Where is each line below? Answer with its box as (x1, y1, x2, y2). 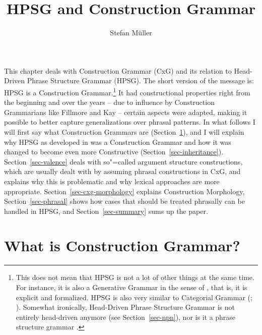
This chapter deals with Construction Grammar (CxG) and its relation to (4, 65, 232, 76)
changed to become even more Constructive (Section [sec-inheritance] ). (4, 146, 224, 157)
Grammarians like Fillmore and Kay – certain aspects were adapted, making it (4, 106, 247, 117)
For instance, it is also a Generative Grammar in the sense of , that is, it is (16, 282, 247, 292)
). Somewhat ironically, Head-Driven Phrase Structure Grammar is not (16, 302, 235, 312)
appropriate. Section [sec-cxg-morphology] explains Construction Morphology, (4, 186, 245, 196)
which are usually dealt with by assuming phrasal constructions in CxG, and (4, 166, 241, 177)
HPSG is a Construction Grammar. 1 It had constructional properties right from (4, 85, 250, 97)
